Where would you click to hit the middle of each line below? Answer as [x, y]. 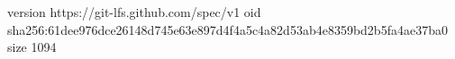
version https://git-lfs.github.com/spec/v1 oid [134, 12]
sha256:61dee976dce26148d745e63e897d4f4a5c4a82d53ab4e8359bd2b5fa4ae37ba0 [227, 29]
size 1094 [32, 47]
